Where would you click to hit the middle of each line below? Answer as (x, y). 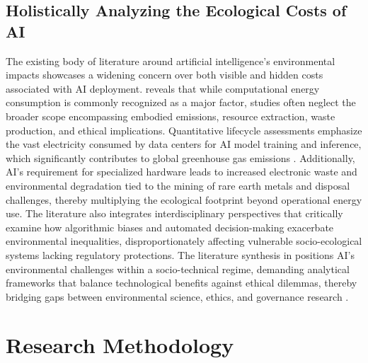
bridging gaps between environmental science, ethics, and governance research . (177, 296)
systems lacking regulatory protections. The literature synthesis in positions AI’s (180, 254)
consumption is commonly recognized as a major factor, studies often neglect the (181, 102)
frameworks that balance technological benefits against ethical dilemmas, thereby (182, 283)
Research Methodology (120, 345)
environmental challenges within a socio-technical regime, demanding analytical (178, 269)
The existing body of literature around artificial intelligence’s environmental (171, 60)
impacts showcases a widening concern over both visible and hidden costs (165, 75)
